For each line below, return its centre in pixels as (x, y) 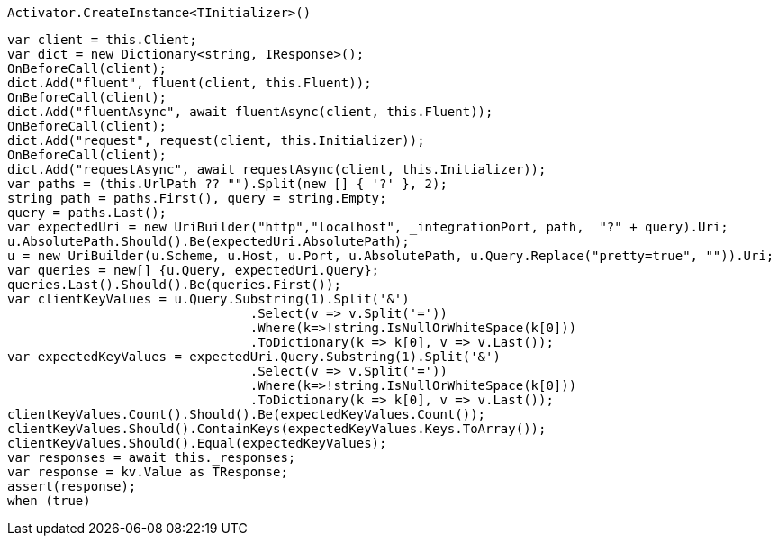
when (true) (49, 501)
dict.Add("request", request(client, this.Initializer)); (216, 140)
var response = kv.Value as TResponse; (148, 472)
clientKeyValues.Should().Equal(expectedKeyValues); (197, 443)
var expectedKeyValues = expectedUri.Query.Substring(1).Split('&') (254, 357)
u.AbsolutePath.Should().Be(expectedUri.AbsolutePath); (208, 241)
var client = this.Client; (102, 40)
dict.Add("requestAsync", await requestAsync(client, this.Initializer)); (277, 169)
